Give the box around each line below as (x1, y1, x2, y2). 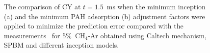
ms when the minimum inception (106, 1, 206, 11)
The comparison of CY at (4, 1, 81, 11)
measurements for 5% (4, 30, 72, 40)
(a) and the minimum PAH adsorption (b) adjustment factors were (4, 11, 205, 21)
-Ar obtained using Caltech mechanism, (88, 30, 207, 40)
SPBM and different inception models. (4, 40, 119, 50)
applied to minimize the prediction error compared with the (4, 21, 184, 31)
